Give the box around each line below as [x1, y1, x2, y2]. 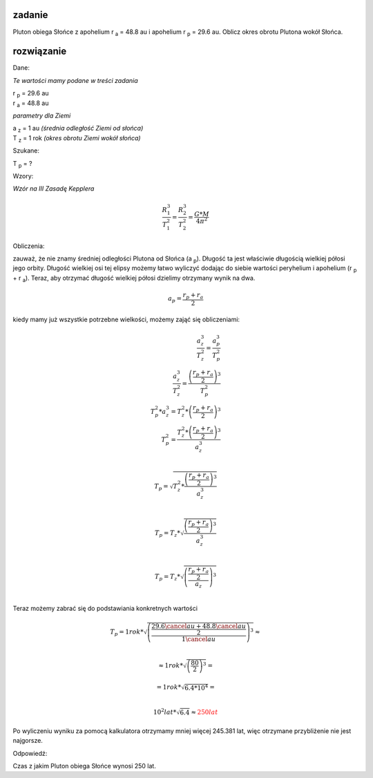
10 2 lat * [153, 707, 177, 717]
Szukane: [12, 146, 40, 155]
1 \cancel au [181, 635, 216, 643]
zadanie [12, 9, 48, 21]
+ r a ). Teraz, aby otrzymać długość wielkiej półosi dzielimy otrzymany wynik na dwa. [12, 274, 256, 283]
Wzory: [12, 171, 34, 180]
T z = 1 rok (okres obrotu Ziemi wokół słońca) [12, 133, 141, 144]
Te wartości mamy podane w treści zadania [12, 76, 138, 84]
